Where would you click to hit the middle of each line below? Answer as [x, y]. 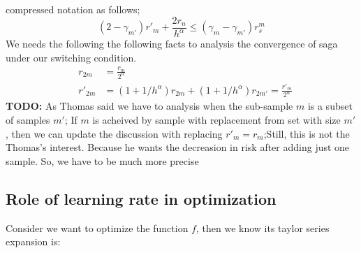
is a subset [330, 106]
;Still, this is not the [307, 133]
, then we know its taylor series [263, 227]
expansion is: [33, 241]
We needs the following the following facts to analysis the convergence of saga [172, 43]
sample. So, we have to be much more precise [102, 160]
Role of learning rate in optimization [141, 198]
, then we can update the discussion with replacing [114, 133]
